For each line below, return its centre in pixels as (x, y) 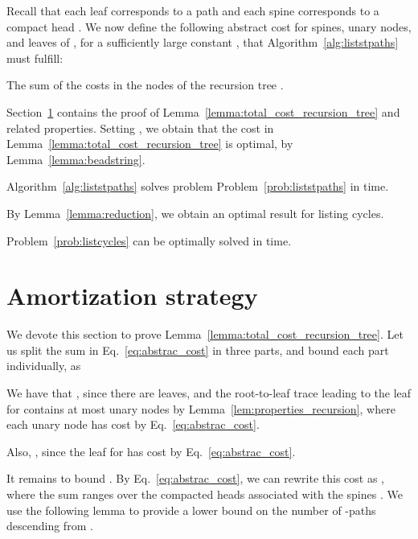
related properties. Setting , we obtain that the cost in (140, 128)
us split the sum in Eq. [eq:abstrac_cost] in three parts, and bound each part (198, 350)
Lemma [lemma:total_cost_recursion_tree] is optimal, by (150, 144)
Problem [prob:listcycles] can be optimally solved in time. (149, 240)
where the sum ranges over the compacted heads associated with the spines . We (205, 494)
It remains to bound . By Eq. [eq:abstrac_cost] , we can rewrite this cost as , (195, 478)
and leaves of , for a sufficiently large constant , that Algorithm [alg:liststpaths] (203, 42)
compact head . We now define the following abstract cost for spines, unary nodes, (209, 26)
